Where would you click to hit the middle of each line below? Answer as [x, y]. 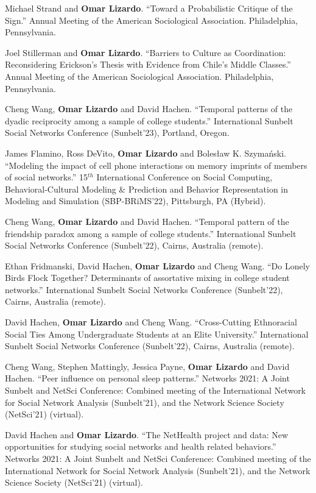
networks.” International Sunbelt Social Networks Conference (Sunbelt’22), [144, 289]
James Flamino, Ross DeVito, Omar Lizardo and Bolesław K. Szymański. [146, 153]
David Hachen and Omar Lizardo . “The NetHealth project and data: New [147, 434]
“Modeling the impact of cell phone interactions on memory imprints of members [156, 165]
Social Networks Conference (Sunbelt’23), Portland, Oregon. [117, 133]
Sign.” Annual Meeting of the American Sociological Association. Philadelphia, [152, 20]
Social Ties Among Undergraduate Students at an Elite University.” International [157, 334]
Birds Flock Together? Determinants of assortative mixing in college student [147, 278]
